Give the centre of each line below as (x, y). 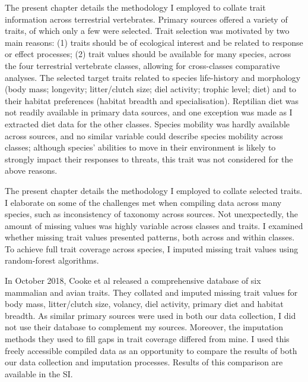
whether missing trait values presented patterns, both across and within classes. (150, 237)
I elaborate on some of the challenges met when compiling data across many (143, 202)
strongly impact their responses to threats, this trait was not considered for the (149, 159)
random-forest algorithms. (52, 260)
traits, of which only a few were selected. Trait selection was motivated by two (147, 31)
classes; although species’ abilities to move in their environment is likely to (140, 147)
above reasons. (31, 170)
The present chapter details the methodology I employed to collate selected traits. (154, 190)
